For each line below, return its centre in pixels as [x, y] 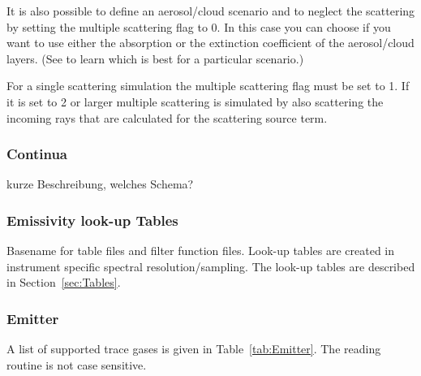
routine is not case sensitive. [77, 364]
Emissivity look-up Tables [92, 220]
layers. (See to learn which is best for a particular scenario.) [155, 58]
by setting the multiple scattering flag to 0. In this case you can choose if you [199, 26]
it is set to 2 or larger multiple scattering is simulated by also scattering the [195, 101]
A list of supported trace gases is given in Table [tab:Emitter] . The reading [194, 349]
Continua [37, 154]
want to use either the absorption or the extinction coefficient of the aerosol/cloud [210, 43]
